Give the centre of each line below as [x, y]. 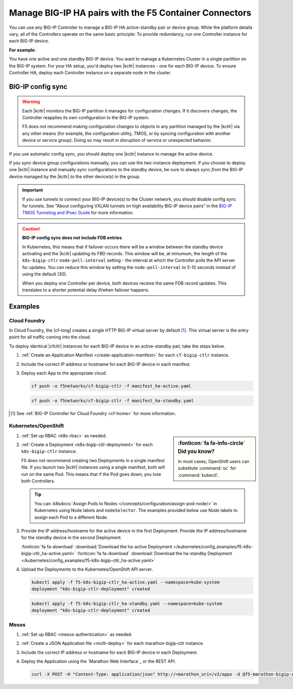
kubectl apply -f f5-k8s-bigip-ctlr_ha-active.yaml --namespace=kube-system [126, 582]
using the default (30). [45, 274]
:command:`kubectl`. [199, 475]
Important [33, 190]
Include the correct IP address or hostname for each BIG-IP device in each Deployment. [109, 652]
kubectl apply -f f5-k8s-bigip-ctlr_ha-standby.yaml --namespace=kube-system [127, 603]
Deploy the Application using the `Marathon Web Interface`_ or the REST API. [98, 661]
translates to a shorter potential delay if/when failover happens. [86, 290]
